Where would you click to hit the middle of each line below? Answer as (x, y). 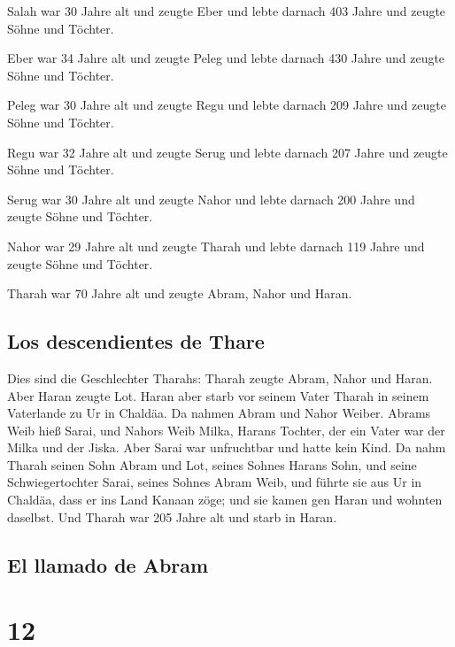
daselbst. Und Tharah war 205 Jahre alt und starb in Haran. (172, 516)
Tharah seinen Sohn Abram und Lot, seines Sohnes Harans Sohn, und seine (212, 464)
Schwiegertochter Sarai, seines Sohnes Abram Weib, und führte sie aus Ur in (215, 482)
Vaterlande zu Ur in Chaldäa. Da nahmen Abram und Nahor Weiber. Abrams (219, 413)
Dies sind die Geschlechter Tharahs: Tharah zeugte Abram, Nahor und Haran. (220, 377)
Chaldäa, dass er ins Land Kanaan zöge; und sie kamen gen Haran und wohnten (225, 500)
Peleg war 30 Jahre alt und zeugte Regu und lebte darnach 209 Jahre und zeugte (227, 105)
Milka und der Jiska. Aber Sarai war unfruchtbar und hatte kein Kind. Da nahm (227, 447)
